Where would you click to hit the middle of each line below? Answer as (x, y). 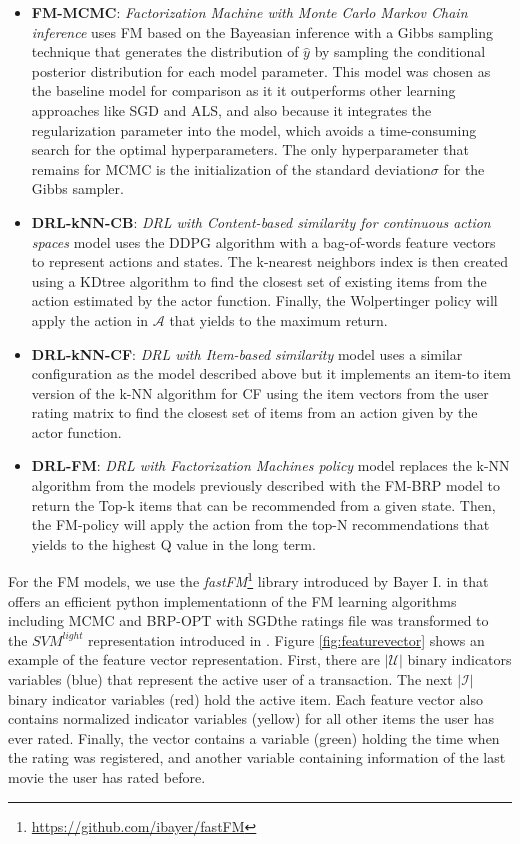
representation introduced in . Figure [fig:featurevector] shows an (286, 639)
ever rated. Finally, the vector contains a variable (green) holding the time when (254, 737)
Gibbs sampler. (77, 188)
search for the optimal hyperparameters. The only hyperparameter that (250, 149)
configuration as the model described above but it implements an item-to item (271, 373)
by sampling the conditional (400, 51)
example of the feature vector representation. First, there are (194, 659)
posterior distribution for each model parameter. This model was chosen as (261, 70)
